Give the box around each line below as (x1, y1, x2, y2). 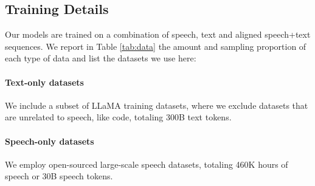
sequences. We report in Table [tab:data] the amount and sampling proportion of (5, 40, 306, 52)
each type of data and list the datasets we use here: (5, 52, 196, 64)
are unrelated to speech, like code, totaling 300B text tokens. (5, 111, 232, 123)
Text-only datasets (5, 75, 84, 88)
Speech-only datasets (5, 134, 94, 147)
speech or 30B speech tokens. (5, 170, 113, 182)
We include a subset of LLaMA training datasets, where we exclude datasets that (5, 98, 308, 111)
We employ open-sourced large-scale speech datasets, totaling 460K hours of (5, 157, 288, 170)
